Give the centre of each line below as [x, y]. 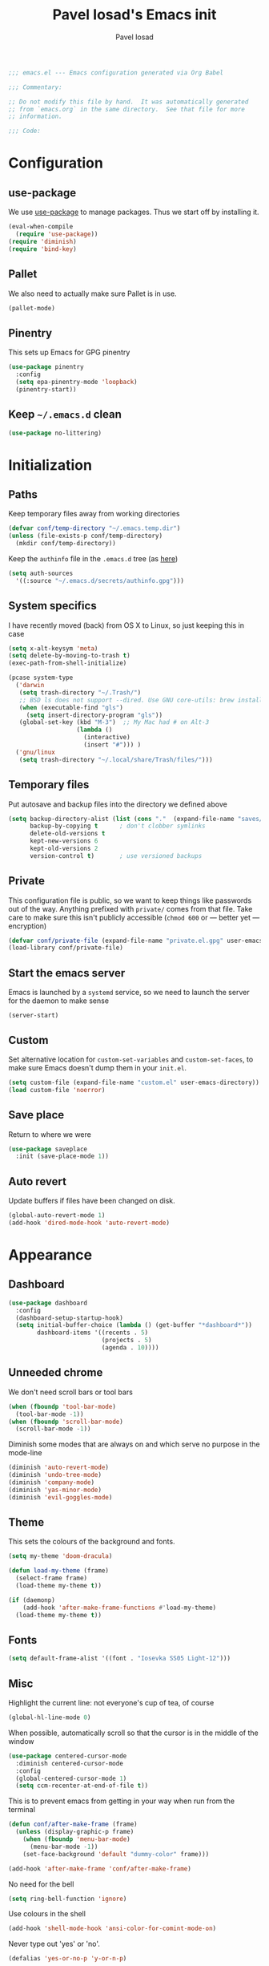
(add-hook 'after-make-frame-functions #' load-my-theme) [120, 1608]
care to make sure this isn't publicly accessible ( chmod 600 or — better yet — [134, 917]
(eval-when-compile [41, 227]
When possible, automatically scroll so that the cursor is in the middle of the [133, 1733]
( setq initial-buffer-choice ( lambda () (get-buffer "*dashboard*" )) [134, 1325]
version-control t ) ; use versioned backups [116, 856]
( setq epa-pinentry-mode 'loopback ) [76, 382]
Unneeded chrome [56, 1373]
